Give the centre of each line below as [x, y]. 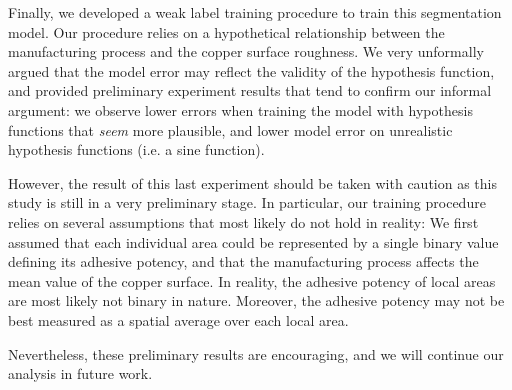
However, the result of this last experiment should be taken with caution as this [253, 182]
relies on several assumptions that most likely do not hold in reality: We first [243, 221]
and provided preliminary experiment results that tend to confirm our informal [250, 90]
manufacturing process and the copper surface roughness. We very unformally [246, 51]
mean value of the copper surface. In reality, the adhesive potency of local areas [252, 280]
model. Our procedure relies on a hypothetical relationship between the [226, 31]
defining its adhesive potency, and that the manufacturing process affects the [243, 261]
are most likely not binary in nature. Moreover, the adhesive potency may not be [256, 300]
